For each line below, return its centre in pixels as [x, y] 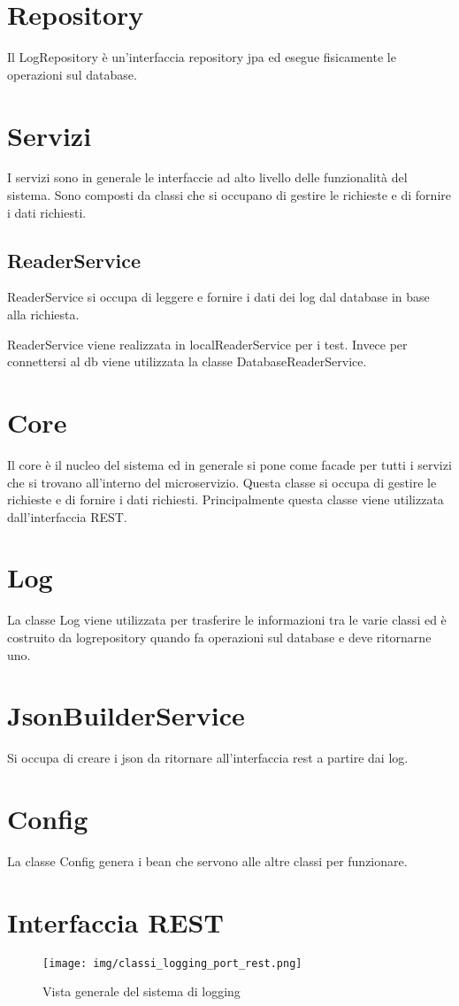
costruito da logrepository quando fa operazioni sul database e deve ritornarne [219, 637]
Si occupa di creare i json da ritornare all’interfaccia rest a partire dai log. [208, 758]
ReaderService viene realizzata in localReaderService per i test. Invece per [207, 344]
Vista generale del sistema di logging [142, 991]
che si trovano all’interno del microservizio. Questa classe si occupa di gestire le [222, 482]
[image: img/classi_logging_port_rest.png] [172, 963]
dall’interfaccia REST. [67, 516]
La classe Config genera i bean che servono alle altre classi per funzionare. [207, 861]
